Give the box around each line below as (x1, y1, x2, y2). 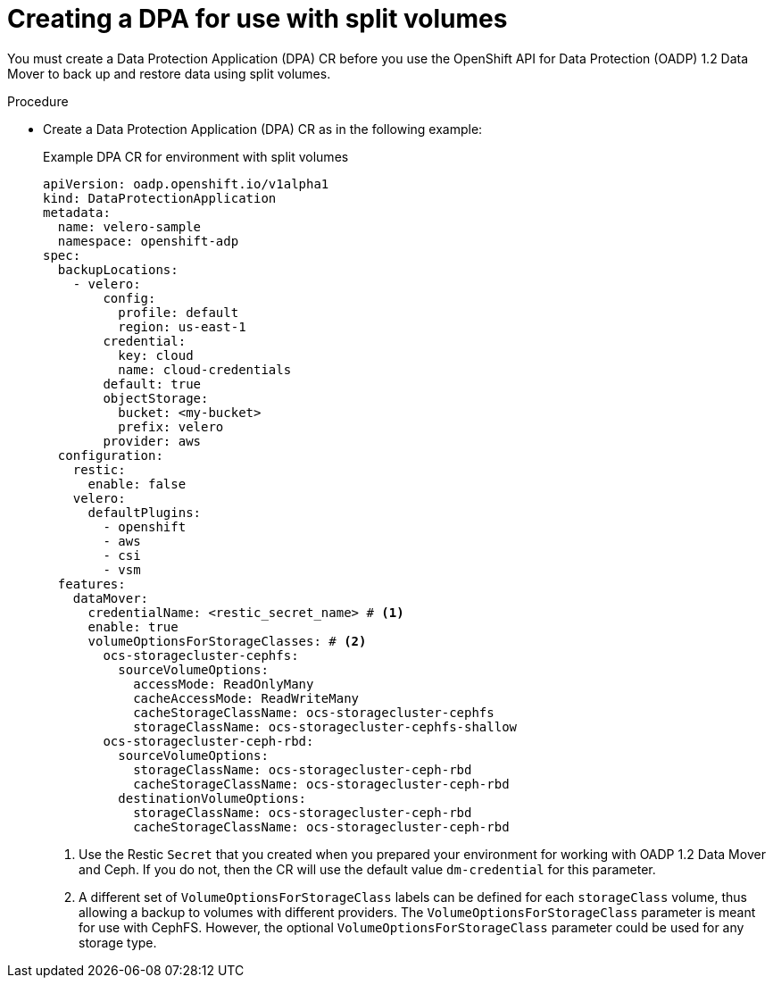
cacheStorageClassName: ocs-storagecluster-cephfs (133, 705, 495, 720)
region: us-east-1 (118, 319, 246, 334)
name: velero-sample (57, 219, 202, 234)
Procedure (7, 93, 69, 109)
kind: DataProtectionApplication (43, 190, 277, 205)
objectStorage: (103, 390, 209, 405)
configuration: (57, 447, 163, 463)
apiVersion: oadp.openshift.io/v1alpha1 (43, 176, 329, 191)
